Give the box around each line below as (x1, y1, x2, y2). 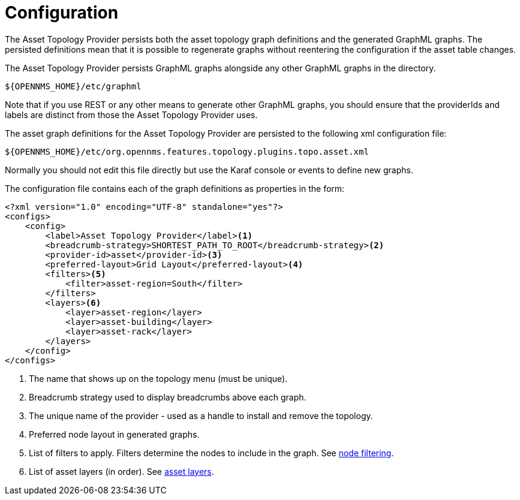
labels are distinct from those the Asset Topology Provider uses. (5, 109, 258, 120)
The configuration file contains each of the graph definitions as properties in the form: (5, 183, 345, 194)
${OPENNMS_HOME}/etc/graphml (5, 81, 142, 91)
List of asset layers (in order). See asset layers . (29, 466, 214, 477)
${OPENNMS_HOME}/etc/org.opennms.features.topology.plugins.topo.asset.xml (5, 146, 369, 156)
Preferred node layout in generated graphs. (29, 429, 200, 439)
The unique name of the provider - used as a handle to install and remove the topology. (29, 410, 373, 421)
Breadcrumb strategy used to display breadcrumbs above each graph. (29, 391, 306, 402)
